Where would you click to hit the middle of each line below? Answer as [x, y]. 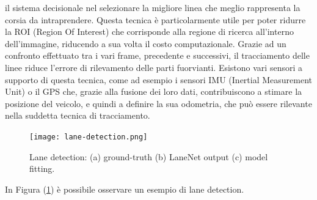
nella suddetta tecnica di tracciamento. [78, 115]
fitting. [42, 169]
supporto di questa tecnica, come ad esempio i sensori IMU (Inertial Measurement [159, 79]
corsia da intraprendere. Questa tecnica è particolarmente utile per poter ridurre [155, 19]
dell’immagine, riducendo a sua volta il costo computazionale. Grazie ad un [146, 43]
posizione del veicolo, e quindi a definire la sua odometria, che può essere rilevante [158, 103]
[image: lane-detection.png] [89, 137]
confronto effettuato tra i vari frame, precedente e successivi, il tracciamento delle [157, 55]
